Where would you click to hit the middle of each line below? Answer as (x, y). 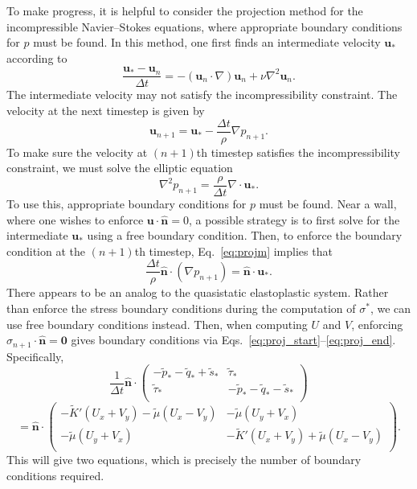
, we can (390, 308)
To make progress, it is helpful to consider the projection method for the (185, 10)
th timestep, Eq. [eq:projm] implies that (233, 251)
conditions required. (55, 475)
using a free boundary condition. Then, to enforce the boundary (245, 235)
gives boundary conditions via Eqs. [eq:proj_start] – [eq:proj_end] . (233, 340)
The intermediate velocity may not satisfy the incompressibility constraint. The (202, 95)
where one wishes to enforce (75, 219)
